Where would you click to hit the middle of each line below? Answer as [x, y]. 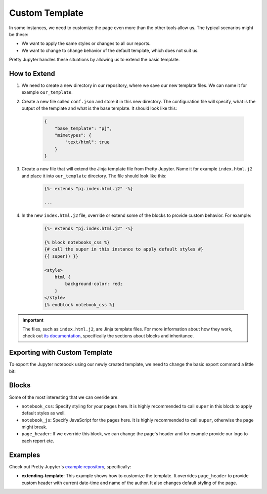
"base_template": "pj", [83, 128]
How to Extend [32, 73]
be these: [19, 34]
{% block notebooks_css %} [77, 243]
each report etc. [38, 441]
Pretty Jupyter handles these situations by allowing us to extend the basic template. [94, 60]
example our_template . [47, 92]
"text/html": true [87, 142]
